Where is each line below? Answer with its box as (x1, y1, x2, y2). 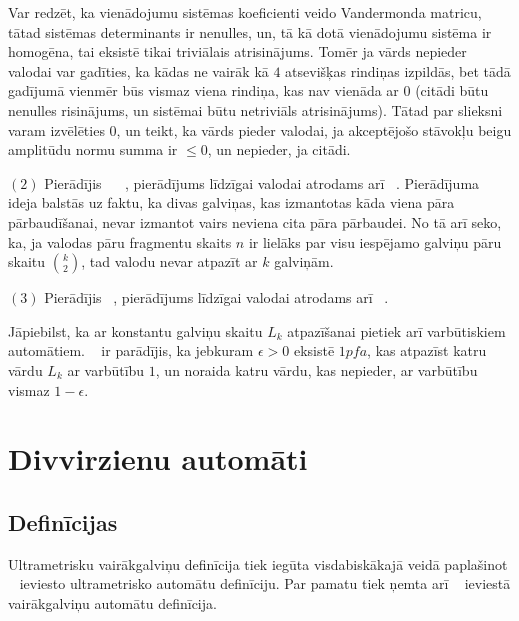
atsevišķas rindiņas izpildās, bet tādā (285, 60, 511, 81)
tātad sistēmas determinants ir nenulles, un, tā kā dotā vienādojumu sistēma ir (8, 21, 492, 42)
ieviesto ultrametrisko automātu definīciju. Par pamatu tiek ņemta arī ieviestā (19, 573, 511, 594)
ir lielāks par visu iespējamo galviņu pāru (248, 231, 502, 252)
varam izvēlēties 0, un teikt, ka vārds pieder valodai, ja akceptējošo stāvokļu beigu (8, 119, 512, 140)
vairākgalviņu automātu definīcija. (8, 592, 217, 613)
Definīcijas (8, 506, 118, 537)
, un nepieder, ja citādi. (207, 139, 351, 160)
